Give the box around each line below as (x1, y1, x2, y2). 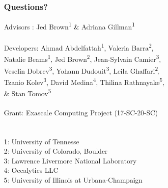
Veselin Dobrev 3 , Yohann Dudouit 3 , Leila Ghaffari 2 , (4, 64, 160, 76)
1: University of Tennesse (4, 136, 80, 146)
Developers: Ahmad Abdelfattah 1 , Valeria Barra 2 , (4, 41, 154, 53)
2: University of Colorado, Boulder (4, 146, 108, 156)
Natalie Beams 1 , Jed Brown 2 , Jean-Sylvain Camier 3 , (4, 53, 161, 64)
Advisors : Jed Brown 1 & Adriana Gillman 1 (4, 20, 135, 31)
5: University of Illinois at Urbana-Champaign (4, 175, 142, 185)
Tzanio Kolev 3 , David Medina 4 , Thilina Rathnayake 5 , (4, 75, 165, 87)
